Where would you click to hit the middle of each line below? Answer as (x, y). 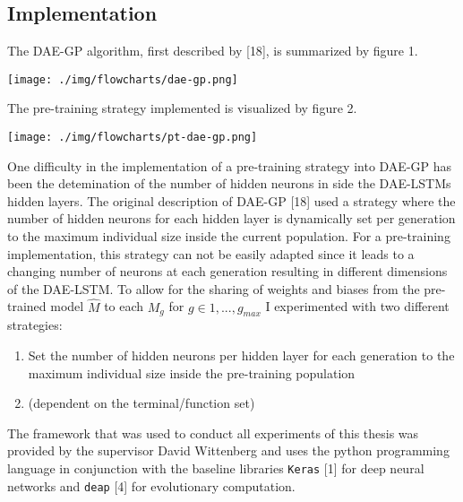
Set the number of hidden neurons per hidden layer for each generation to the (241, 355)
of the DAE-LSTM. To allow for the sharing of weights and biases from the (214, 288)
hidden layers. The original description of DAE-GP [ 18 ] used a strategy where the (231, 200)
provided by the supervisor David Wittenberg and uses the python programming (228, 450)
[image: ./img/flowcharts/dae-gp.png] (123, 79)
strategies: (35, 325)
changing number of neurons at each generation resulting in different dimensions (227, 271)
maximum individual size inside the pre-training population (192, 372)
